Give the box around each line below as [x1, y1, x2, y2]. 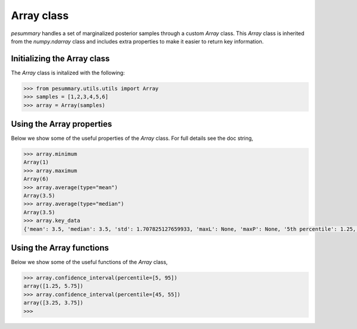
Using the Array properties [11, 119, 112, 129]
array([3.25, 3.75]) [23, 299, 83, 306]
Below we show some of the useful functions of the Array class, [11, 259, 168, 266]
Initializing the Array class [11, 54, 110, 64]
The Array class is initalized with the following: [11, 69, 125, 76]
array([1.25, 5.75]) [23, 283, 83, 290]
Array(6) [23, 176, 49, 183]
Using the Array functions [11, 243, 109, 253]
